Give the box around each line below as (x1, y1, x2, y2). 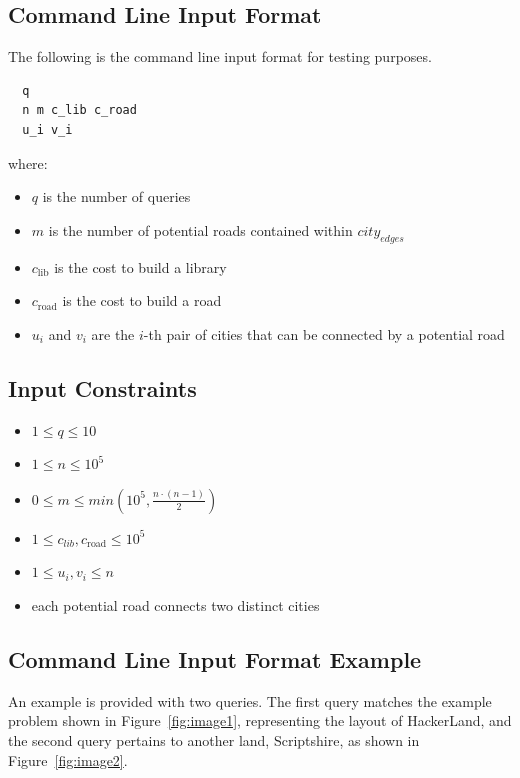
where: (8, 152, 48, 173)
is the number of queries (42, 186, 191, 207)
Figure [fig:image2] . (8, 749, 128, 770)
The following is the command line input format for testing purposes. (8, 46, 432, 67)
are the (91, 323, 135, 344)
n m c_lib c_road (22, 103, 137, 118)
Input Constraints (8, 372, 197, 403)
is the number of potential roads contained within (48, 219, 353, 240)
